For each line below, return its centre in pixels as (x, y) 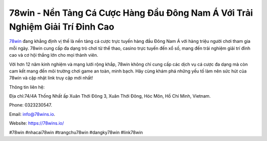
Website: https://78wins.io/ (37, 123)
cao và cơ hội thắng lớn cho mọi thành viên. (54, 55)
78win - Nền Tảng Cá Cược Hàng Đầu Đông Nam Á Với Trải (131, 13)
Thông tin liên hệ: (27, 87)
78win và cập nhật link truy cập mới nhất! (51, 78)
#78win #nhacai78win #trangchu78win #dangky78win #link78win (76, 132)
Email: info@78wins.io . (32, 114)
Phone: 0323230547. (31, 105)
